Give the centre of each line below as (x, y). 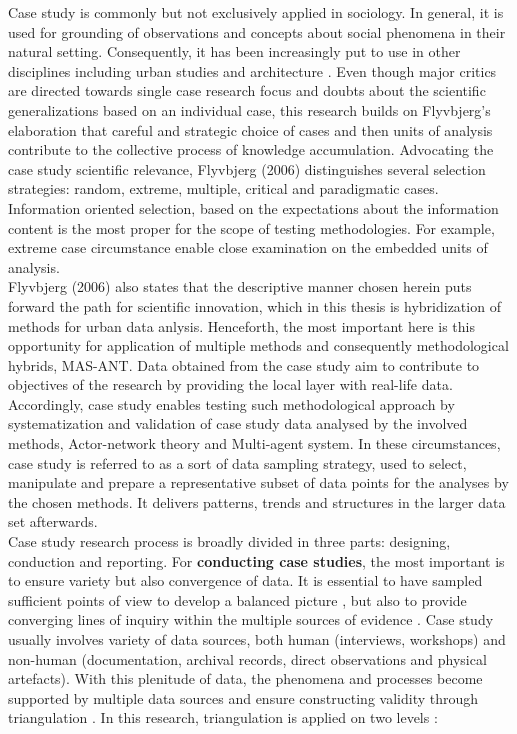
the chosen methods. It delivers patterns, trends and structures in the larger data (257, 501)
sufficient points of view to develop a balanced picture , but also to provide (237, 599)
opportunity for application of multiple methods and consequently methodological (258, 345)
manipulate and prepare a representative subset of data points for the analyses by (258, 482)
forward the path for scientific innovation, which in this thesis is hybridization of (254, 305)
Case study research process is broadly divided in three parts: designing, (229, 541)
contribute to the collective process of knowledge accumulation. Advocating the (251, 149)
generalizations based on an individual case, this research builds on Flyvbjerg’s (249, 109)
